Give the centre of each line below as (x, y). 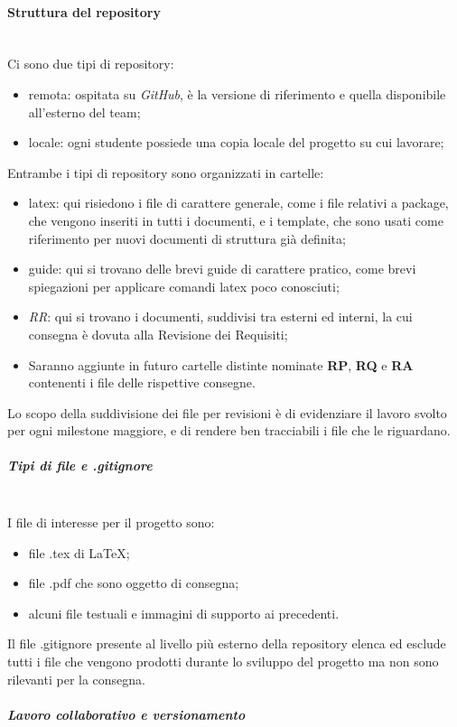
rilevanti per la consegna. (76, 679)
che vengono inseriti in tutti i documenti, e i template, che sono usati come (236, 220)
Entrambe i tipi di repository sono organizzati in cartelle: (166, 172)
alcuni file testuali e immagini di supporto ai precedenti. (184, 613)
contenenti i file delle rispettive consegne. (142, 382)
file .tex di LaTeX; (79, 552)
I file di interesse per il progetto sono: (111, 522)
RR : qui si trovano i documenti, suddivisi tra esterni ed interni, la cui (220, 317)
